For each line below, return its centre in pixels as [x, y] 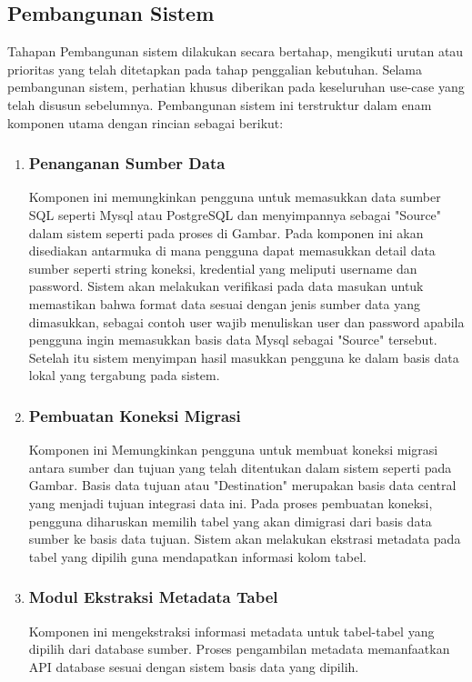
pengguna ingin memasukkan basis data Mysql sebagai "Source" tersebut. [233, 340]
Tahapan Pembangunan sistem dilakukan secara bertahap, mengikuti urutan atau [236, 51]
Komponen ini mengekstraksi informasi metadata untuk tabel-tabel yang [231, 631]
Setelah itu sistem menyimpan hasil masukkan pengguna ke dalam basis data [244, 357]
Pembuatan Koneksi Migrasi [135, 415]
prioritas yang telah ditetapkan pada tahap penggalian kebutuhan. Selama [215, 69]
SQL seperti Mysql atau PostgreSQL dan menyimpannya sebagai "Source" [235, 214]
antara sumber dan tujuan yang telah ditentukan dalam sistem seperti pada [240, 467]
